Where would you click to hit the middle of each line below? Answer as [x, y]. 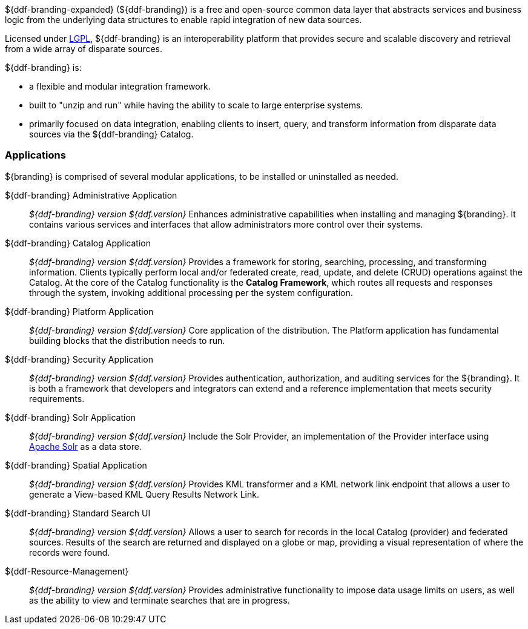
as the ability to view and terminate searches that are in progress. [160, 600]
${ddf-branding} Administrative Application [91, 195]
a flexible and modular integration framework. [120, 86]
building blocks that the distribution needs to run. [127, 340]
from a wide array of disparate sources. [84, 49]
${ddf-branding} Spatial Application [76, 465]
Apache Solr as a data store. [85, 446]
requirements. [57, 398]
